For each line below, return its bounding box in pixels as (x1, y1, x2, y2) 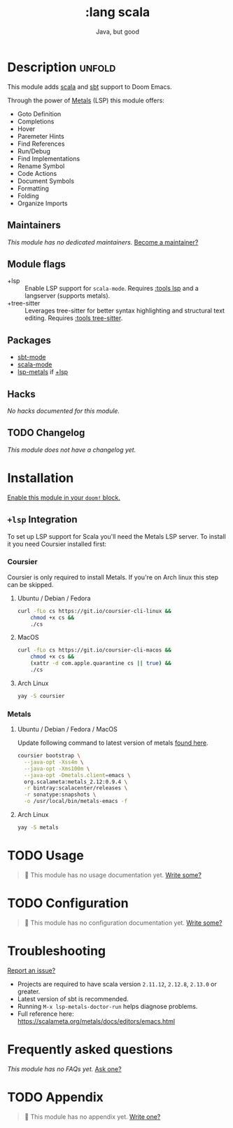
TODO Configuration (7, 895, 129, 912)
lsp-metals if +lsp (17, 368, 69, 376)
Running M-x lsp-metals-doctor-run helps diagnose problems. (17, 1002, 198, 1010)
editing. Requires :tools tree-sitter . (24, 314, 123, 322)
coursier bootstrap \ (17, 752, 80, 759)
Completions (17, 117, 55, 125)
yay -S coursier (17, 692, 65, 699)
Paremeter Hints (17, 132, 64, 140)
